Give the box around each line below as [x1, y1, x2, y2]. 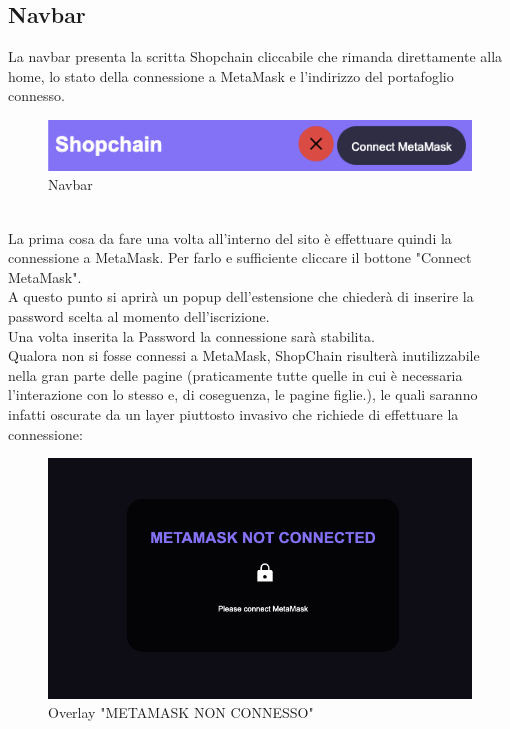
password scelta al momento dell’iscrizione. [8, 305, 270, 326]
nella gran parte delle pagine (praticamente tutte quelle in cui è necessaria [8, 364, 463, 385]
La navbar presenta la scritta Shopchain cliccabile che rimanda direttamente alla [8, 46, 503, 67]
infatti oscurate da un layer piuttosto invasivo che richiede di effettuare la [8, 403, 459, 424]
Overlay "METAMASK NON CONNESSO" [48, 702, 314, 723]
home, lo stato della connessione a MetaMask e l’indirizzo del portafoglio [8, 65, 454, 86]
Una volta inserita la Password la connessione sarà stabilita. [8, 325, 375, 346]
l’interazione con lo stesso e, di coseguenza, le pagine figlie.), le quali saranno [8, 384, 478, 405]
